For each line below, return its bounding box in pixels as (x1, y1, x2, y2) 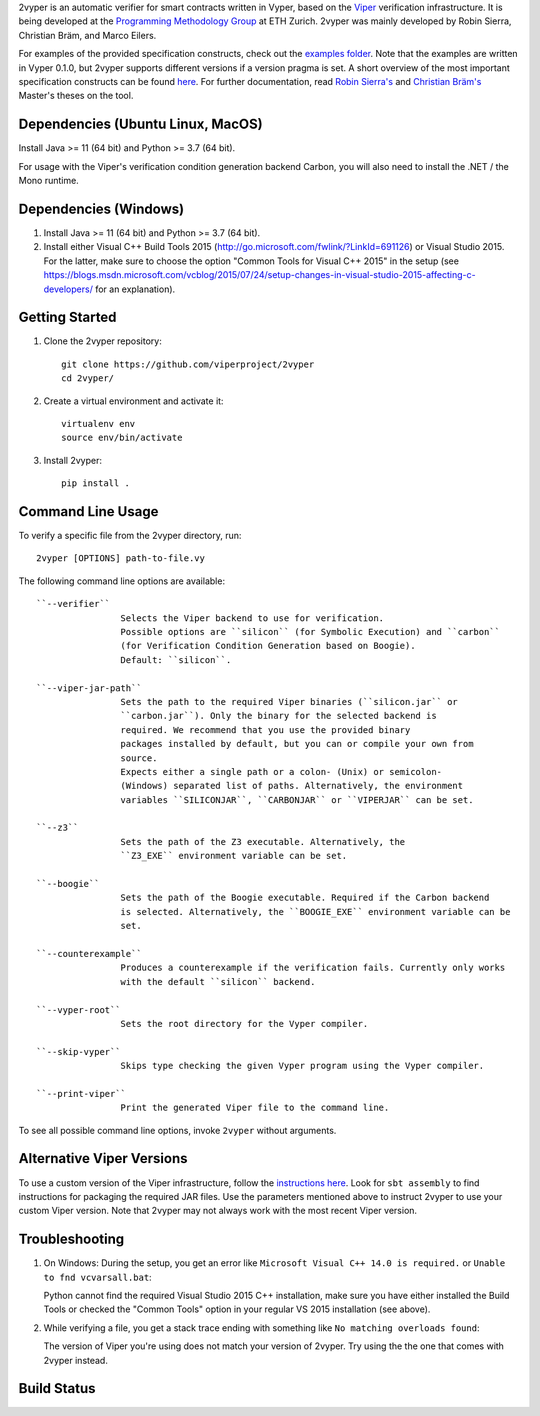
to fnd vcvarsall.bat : (43, 1271, 152, 1283)
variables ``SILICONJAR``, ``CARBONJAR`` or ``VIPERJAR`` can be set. (120, 794, 474, 805)
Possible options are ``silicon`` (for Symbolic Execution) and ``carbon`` (120, 626, 500, 637)
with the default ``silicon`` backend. (120, 976, 316, 987)
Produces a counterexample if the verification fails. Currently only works (120, 962, 506, 974)
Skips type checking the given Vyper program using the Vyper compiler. (120, 1060, 485, 1072)
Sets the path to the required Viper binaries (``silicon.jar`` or (120, 696, 459, 707)
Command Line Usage (18, 503, 159, 520)
